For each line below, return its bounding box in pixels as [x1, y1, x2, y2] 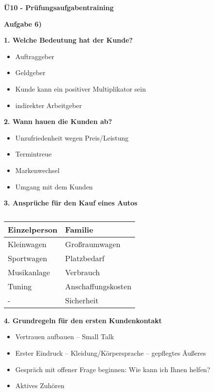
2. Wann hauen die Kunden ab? [4, 116, 112, 126]
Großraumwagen [65, 238, 121, 250]
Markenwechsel [15, 165, 60, 175]
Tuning [8, 280, 32, 292]
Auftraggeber [15, 51, 55, 61]
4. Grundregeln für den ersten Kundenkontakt [4, 315, 162, 325]
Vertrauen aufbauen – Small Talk [15, 331, 114, 342]
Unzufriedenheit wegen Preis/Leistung [15, 132, 129, 142]
